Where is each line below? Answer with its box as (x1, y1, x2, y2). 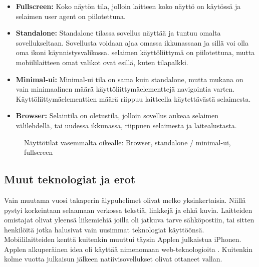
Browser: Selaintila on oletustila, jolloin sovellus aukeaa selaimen (16, 110, 219, 121)
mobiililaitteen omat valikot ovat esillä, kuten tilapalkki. (16, 57, 188, 67)
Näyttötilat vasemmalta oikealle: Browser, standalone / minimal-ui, (24, 137, 231, 147)
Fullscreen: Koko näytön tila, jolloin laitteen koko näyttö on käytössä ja (16, 1, 241, 11)
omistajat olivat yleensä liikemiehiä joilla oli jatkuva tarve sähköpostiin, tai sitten (4, 214, 254, 225)
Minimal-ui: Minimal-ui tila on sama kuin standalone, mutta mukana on (16, 74, 243, 84)
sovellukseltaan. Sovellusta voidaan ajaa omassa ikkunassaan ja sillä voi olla (16, 37, 248, 48)
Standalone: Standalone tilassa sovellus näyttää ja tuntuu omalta (16, 28, 221, 38)
